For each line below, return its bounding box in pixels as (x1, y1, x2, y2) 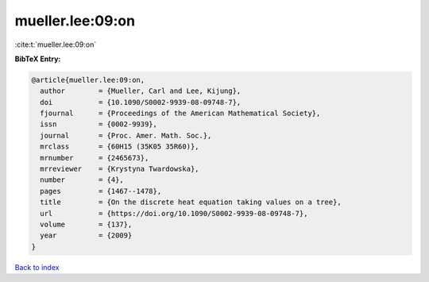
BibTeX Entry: (14, 54, 61, 64)
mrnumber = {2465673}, (40, 153, 149, 162)
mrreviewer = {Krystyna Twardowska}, (40, 164, 199, 174)
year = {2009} (40, 231, 133, 240)
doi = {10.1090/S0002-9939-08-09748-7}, (40, 98, 242, 106)
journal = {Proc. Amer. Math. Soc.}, (40, 131, 212, 140)
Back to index (14, 262, 60, 272)
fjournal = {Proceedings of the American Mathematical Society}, (40, 109, 321, 118)
